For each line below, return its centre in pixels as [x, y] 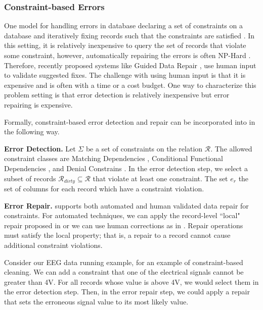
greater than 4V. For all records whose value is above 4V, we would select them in [131, 281]
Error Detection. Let [40, 148]
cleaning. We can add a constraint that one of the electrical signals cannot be [124, 272]
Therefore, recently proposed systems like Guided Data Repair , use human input [130, 65]
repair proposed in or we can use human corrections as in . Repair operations [124, 225]
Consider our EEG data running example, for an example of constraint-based [124, 262]
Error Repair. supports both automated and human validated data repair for [126, 205]
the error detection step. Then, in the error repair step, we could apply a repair [127, 292]
